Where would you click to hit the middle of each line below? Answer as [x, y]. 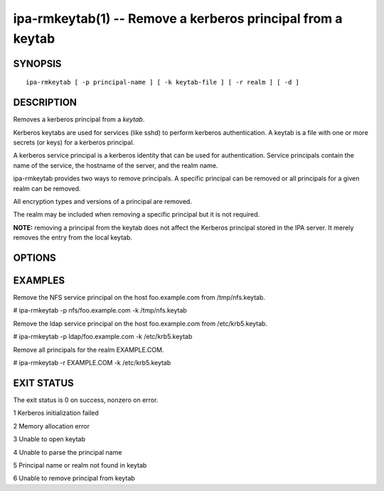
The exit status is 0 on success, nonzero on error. [86, 400]
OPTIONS [34, 258]
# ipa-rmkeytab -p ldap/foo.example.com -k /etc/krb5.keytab [103, 337]
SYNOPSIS [37, 64]
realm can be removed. [47, 188]
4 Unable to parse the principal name [68, 452]
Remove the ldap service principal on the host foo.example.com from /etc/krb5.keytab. [140, 323]
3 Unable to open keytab [49, 439]
